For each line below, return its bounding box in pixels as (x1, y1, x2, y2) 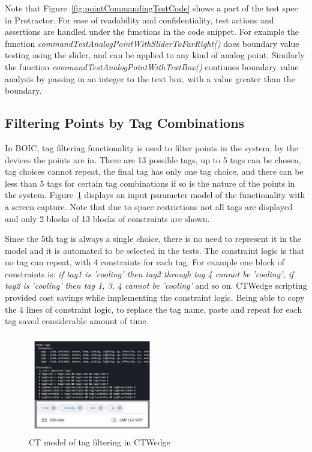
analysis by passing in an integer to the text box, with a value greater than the (5, 72, 295, 85)
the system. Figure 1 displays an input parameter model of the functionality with (5, 188, 305, 201)
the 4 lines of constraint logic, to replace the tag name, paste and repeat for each (5, 303, 302, 315)
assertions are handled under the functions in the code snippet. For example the (5, 25, 299, 38)
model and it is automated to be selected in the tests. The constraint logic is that (5, 244, 305, 256)
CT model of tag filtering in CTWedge (29, 436, 170, 448)
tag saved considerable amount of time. (5, 315, 149, 327)
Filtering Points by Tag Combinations (5, 113, 245, 132)
